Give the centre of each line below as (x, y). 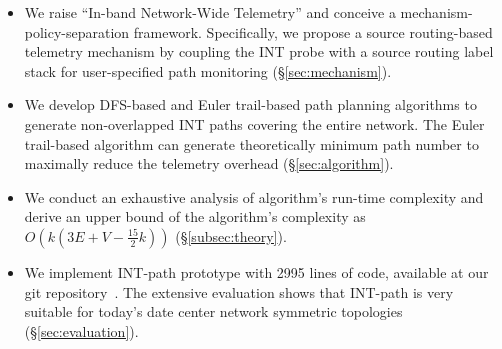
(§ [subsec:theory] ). (231, 235)
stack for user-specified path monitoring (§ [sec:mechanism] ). (208, 70)
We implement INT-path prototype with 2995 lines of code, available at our (256, 271)
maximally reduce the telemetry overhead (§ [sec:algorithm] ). (209, 163)
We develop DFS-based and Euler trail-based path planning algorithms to (250, 104)
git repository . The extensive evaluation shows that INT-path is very (239, 291)
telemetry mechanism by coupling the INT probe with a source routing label (259, 51)
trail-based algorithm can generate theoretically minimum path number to (251, 143)
